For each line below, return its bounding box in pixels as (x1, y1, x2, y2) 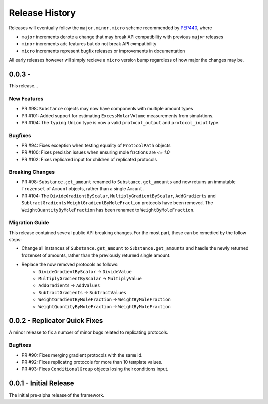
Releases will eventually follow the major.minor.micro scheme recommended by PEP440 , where (9, 25, 212, 31)
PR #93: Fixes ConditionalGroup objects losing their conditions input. (21, 366, 169, 372)
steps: (9, 237, 22, 242)
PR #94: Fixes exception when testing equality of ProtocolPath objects (21, 142, 171, 149)
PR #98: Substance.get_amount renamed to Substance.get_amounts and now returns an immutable (21, 179, 236, 185)
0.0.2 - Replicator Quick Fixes (9, 316, 103, 325)
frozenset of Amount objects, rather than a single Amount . (21, 186, 144, 192)
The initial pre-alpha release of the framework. (9, 392, 104, 398)
